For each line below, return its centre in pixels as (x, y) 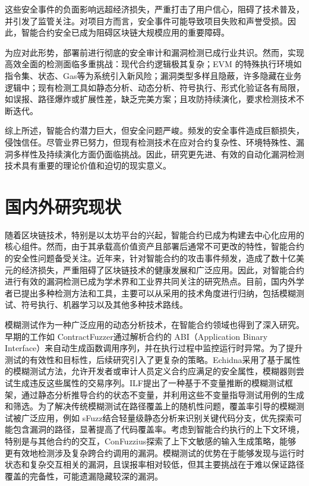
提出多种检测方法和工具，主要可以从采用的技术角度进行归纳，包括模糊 (158, 293)
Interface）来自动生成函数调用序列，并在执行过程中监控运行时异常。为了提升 (154, 348)
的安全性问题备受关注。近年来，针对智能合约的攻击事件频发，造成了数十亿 (150, 258)
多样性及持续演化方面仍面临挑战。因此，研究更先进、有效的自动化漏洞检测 (158, 154)
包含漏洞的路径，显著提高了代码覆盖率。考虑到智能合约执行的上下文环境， (158, 429)
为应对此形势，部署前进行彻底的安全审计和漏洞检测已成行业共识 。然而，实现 (154, 52)
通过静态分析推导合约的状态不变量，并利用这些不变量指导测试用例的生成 (163, 394)
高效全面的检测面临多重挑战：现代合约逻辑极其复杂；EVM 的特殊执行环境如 (153, 64)
